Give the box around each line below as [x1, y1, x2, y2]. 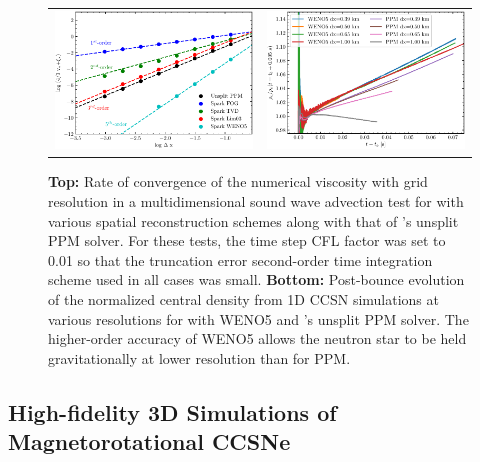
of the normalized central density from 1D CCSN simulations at [48, 289, 439, 309]
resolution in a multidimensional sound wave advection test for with [48, 191, 464, 212]
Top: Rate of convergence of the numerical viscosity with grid [48, 171, 428, 192]
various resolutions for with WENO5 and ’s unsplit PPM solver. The [48, 308, 469, 329]
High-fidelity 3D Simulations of [8, 396, 337, 427]
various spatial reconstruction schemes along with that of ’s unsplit [48, 210, 459, 231]
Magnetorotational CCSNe [8, 426, 291, 457]
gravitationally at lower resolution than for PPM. [48, 347, 351, 368]
